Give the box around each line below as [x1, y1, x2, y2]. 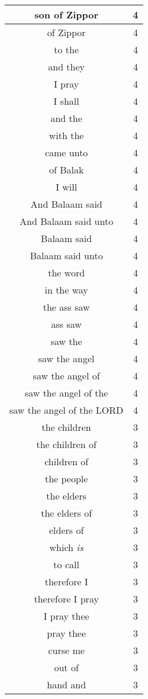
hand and [47, 678, 86, 691]
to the [54, 43, 79, 56]
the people [44, 472, 88, 485]
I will [56, 180, 78, 194]
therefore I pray [34, 592, 99, 605]
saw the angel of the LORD [9, 403, 124, 417]
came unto [44, 146, 88, 159]
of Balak [49, 163, 84, 176]
